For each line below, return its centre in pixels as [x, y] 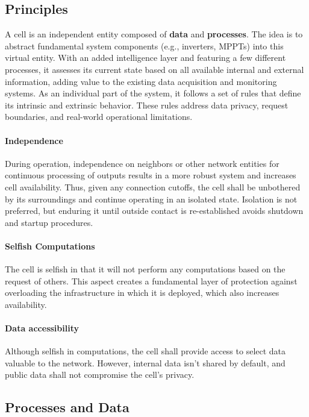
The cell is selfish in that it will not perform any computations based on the [145, 269]
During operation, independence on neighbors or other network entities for [142, 163]
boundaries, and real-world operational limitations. [99, 117]
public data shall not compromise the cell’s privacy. [100, 375]
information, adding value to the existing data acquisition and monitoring [141, 81]
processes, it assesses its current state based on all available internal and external [154, 69]
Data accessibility [42, 328]
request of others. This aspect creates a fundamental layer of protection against [151, 281]
